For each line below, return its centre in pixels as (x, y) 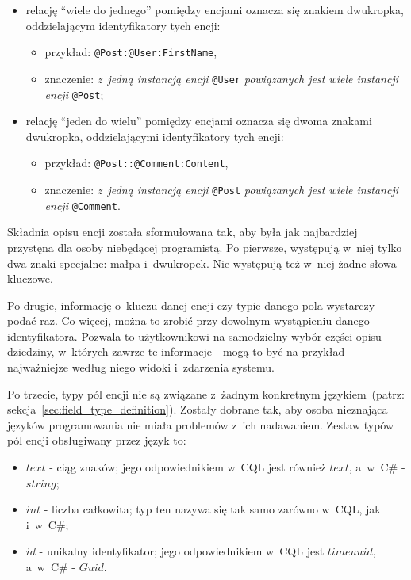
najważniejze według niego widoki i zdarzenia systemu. (141, 367)
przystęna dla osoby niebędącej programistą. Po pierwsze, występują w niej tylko (205, 247)
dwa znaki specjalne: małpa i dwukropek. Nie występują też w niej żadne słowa (202, 263)
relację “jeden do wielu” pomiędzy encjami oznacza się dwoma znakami (199, 121)
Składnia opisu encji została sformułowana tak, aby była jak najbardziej (182, 232)
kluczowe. (30, 279)
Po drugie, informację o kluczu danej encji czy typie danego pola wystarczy (191, 305)
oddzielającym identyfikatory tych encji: (123, 25)
